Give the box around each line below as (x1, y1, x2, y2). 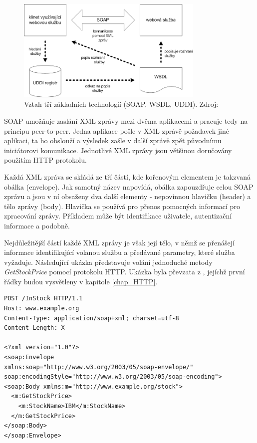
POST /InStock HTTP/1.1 (4, 295, 83, 302)
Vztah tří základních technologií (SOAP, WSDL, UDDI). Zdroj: (24, 99, 219, 109)
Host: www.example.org (4, 305, 79, 312)
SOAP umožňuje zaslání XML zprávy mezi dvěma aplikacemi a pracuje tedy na (4, 115, 248, 126)
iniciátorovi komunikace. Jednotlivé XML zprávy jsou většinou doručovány (4, 145, 232, 155)
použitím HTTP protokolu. (4, 155, 87, 165)
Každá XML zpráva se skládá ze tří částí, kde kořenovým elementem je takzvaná (4, 171, 251, 182)
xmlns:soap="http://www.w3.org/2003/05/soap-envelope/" (4, 363, 194, 371)
